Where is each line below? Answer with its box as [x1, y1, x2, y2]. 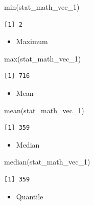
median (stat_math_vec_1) [4, 156, 90, 167]
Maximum [16, 36, 48, 47]
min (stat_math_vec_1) [4, 2, 80, 12]
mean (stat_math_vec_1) [4, 105, 84, 115]
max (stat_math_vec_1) [4, 53, 81, 64]
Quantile [16, 191, 43, 201]
